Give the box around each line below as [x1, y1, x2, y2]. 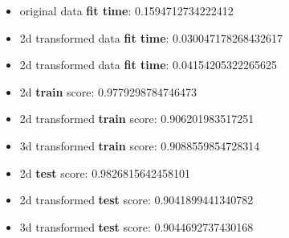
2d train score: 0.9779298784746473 [19, 83, 197, 100]
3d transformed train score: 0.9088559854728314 [19, 137, 260, 154]
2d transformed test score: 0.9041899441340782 [19, 191, 254, 208]
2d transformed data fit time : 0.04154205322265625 [19, 56, 278, 73]
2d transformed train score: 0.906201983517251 [19, 110, 254, 127]
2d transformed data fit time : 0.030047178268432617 [19, 29, 283, 46]
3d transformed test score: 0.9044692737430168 [19, 218, 254, 235]
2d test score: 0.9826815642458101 [19, 164, 191, 181]
